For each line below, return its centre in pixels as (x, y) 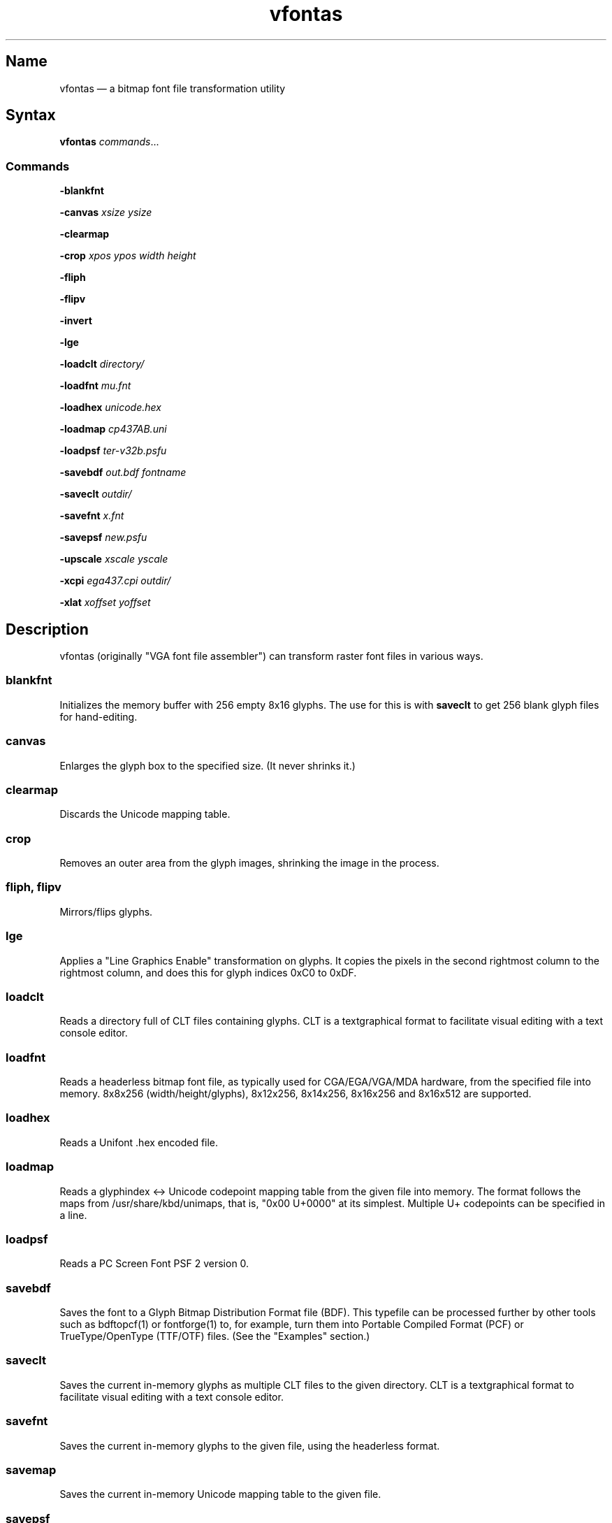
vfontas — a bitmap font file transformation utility (173, 88)
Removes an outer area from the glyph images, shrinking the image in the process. (249, 863)
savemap (31, 1470)
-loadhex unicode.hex (110, 407)
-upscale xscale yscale (114, 559)
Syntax (31, 115)
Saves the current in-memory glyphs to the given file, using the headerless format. (250, 1445)
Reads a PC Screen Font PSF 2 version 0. (154, 1264)
